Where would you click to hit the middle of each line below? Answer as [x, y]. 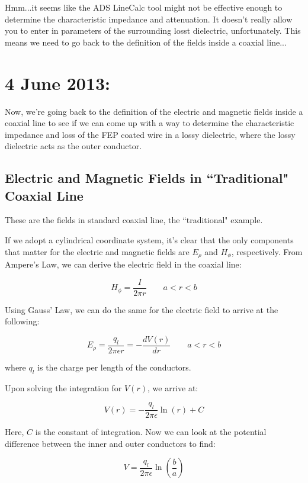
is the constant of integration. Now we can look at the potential [151, 432]
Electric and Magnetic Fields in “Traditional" [147, 178]
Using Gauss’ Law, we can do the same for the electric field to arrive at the [142, 309]
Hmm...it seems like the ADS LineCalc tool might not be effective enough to [144, 7]
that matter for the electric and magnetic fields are [97, 251]
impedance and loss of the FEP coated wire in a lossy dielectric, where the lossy [150, 134]
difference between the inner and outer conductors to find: [110, 443]
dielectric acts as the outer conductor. [73, 146]
